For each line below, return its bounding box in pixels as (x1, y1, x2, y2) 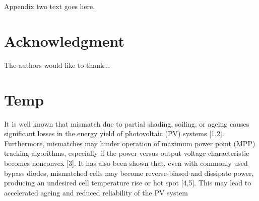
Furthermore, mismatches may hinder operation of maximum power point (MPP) (4, 138, 255, 148)
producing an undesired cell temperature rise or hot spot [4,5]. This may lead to (4, 177, 251, 188)
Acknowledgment (4, 30, 124, 51)
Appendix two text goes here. (4, 1, 95, 12)
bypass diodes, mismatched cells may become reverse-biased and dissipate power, (4, 167, 254, 178)
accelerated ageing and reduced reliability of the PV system (4, 187, 188, 197)
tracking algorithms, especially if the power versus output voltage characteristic (4, 148, 249, 158)
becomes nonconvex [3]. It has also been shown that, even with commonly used (4, 158, 248, 168)
